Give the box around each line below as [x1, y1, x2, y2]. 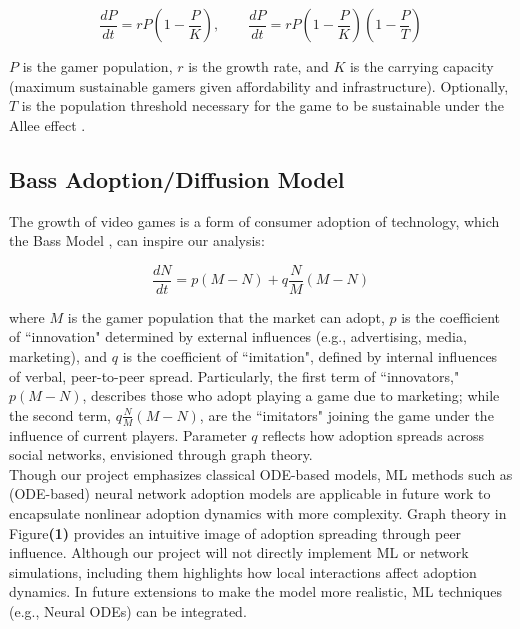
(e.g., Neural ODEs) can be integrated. [9, 600, 247, 621]
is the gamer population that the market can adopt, [67, 306, 385, 327]
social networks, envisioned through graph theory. [9, 444, 313, 465]
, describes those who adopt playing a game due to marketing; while [82, 385, 500, 406]
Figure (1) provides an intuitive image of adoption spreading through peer [9, 522, 462, 543]
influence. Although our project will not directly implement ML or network [9, 542, 469, 563]
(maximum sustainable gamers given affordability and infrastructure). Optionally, [9, 75, 509, 96]
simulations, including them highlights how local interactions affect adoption [9, 561, 477, 582]
